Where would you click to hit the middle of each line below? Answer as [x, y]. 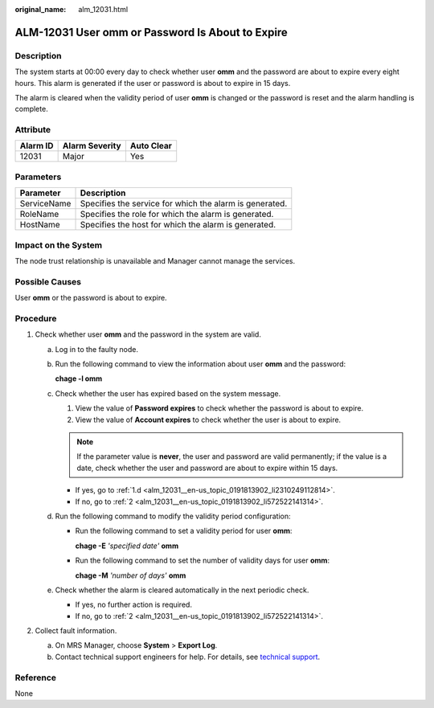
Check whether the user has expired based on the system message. [168, 393]
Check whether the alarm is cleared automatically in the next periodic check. [182, 590]
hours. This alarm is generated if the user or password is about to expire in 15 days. [153, 83]
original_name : [41, 9]
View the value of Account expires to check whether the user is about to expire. [208, 419]
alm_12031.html [103, 9]
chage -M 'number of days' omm [131, 575]
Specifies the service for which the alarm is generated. [184, 203]
